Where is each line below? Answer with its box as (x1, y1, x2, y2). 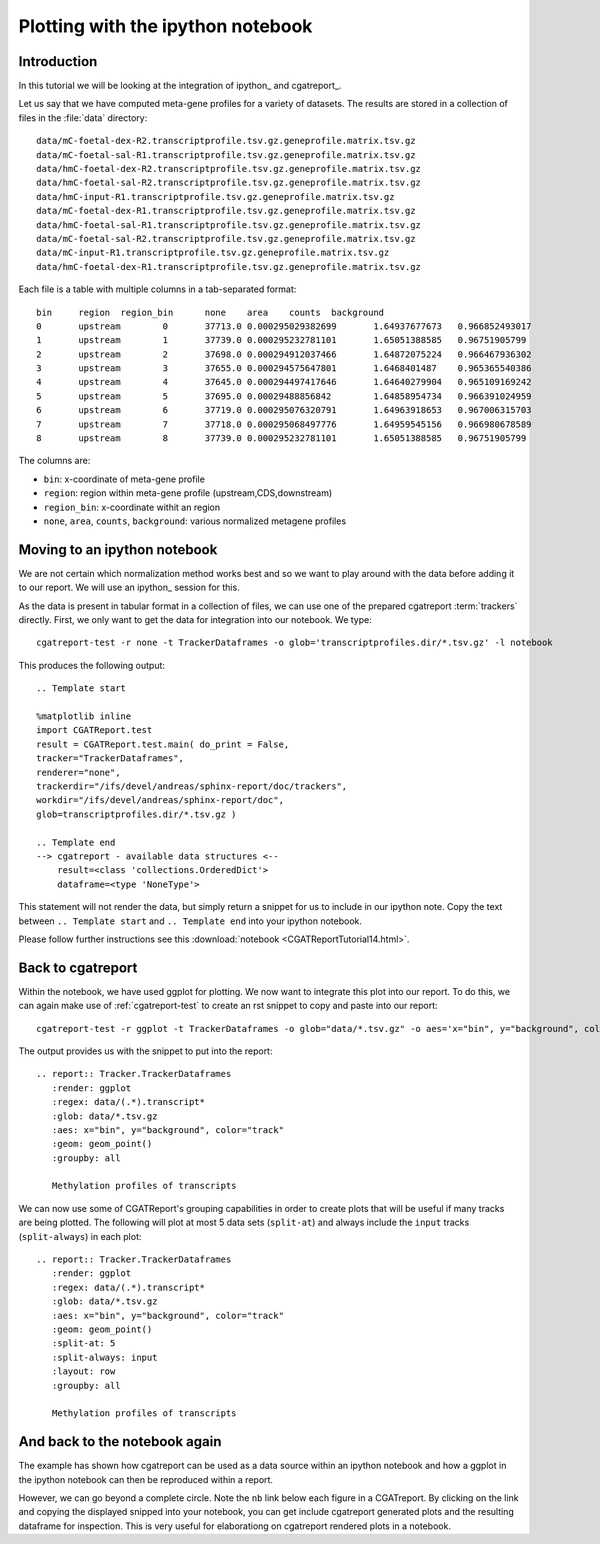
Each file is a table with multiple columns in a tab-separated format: (18, 283, 297, 295)
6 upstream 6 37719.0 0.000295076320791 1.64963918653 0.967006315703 (36, 405, 532, 416)
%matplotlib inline (36, 711, 132, 722)
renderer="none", (36, 766, 121, 778)
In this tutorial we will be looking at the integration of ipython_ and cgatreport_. (18, 80, 342, 92)
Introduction (18, 53, 98, 70)
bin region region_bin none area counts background (36, 306, 385, 318)
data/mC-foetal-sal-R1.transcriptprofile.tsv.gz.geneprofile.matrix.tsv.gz (36, 149, 416, 160)
